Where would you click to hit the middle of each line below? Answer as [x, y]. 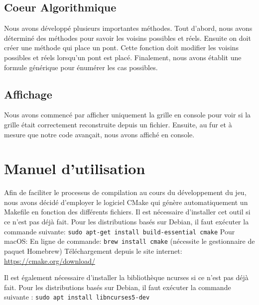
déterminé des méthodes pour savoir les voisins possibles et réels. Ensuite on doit [128, 38]
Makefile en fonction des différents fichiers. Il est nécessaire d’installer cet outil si [127, 212]
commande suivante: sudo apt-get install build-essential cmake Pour [120, 231]
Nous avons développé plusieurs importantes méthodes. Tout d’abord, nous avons [128, 28]
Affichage [28, 94]
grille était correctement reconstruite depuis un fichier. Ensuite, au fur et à [118, 124]
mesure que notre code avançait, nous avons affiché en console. [99, 134]
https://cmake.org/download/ [50, 260]
